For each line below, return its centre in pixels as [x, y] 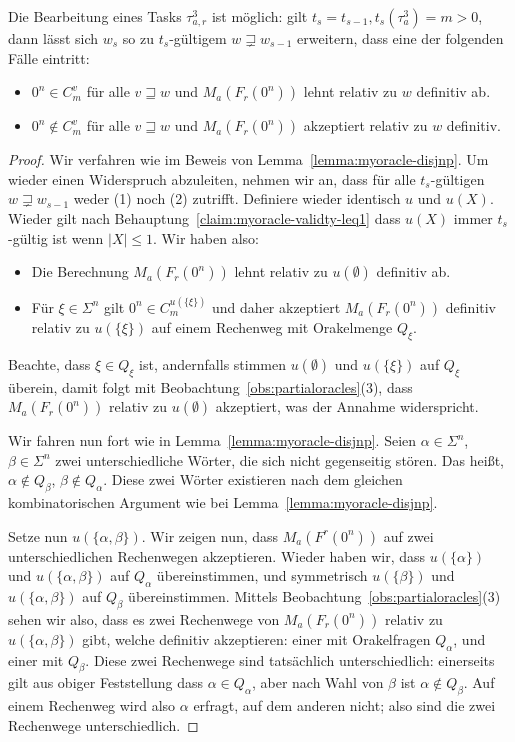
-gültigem [198, 38]
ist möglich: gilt [259, 16]
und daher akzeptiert [276, 306]
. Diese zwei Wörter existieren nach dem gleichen [253, 479]
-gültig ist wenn [56, 237]
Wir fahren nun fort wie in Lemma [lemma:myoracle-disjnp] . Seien [212, 440]
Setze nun [38, 535]
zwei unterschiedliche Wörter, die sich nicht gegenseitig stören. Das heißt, [279, 459]
